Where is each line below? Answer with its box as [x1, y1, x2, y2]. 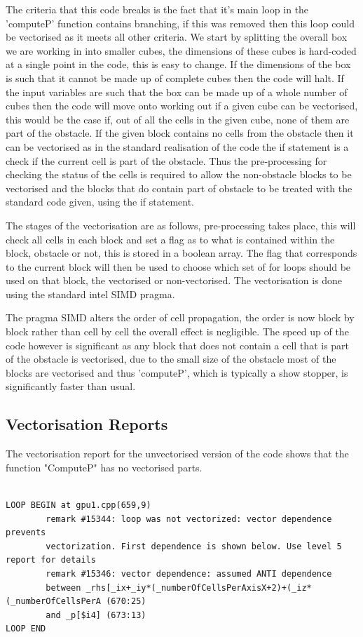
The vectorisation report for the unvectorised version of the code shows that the [6, 446, 349, 461]
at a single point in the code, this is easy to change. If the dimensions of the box [6, 57, 351, 72]
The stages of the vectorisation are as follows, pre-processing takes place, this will [6, 217, 356, 232]
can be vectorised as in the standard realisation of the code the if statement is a [6, 139, 349, 154]
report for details [6, 555, 96, 565]
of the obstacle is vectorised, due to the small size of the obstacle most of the [6, 351, 336, 366]
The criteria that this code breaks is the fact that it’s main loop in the [6, 2, 309, 16]
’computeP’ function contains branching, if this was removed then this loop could [6, 15, 355, 30]
